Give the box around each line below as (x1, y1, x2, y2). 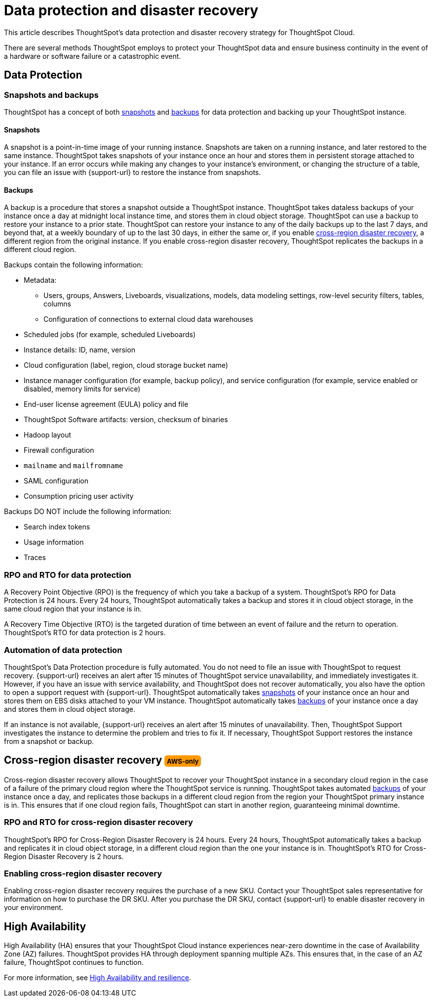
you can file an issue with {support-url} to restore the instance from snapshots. (4, 168, 261, 177)
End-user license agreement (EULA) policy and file (24, 400, 189, 409)
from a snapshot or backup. (4, 737, 94, 745)
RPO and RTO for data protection (4, 569, 131, 580)
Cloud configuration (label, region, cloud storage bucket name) (24, 361, 228, 370)
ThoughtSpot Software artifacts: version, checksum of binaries (24, 415, 228, 424)
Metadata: (24, 276, 57, 285)
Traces (24, 553, 46, 562)
